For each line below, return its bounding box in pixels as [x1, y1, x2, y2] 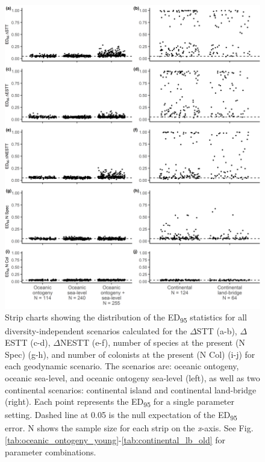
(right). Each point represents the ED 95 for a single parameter [5, 395, 235, 409]
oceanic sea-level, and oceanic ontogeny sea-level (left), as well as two [5, 371, 260, 384]
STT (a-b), [196, 324, 237, 337]
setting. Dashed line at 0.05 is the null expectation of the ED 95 [5, 408, 237, 423]
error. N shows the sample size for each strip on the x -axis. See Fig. [5, 422, 254, 434]
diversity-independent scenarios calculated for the [5, 324, 187, 337]
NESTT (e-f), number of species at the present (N [60, 336, 245, 349]
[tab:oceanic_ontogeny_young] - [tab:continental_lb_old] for [5, 433, 226, 446]
